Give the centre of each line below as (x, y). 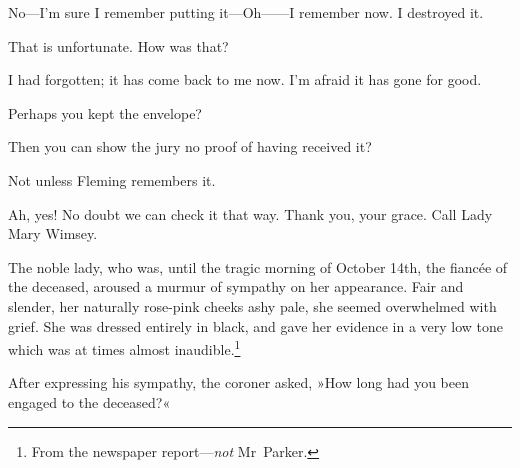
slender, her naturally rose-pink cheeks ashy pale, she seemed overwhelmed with (252, 305)
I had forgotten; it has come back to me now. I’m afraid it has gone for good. (245, 79)
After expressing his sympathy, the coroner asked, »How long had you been (238, 382)
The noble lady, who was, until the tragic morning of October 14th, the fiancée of (258, 266)
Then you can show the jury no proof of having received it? (190, 146)
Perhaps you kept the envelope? (105, 112)
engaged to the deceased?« (89, 401)
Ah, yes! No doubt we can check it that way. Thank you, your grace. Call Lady (250, 213)
